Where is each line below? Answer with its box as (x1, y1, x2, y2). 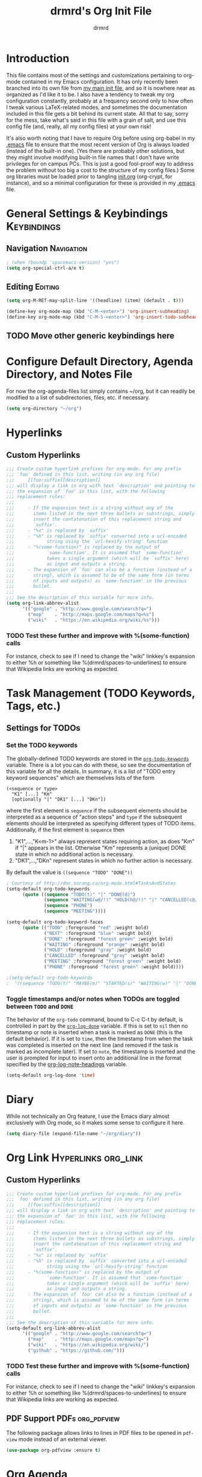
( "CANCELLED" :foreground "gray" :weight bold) (44, 953, 165, 959)
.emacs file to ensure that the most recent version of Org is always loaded (6, 140, 189, 148)
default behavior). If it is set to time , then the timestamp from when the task (6, 1035, 194, 1042)
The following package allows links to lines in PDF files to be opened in (6, 1429, 182, 1437)
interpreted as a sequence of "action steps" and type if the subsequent (6, 813, 182, 820)
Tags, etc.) (6, 699, 61, 713)
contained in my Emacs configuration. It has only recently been (22, 78, 179, 85)
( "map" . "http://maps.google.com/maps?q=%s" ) (28, 611, 155, 617)
